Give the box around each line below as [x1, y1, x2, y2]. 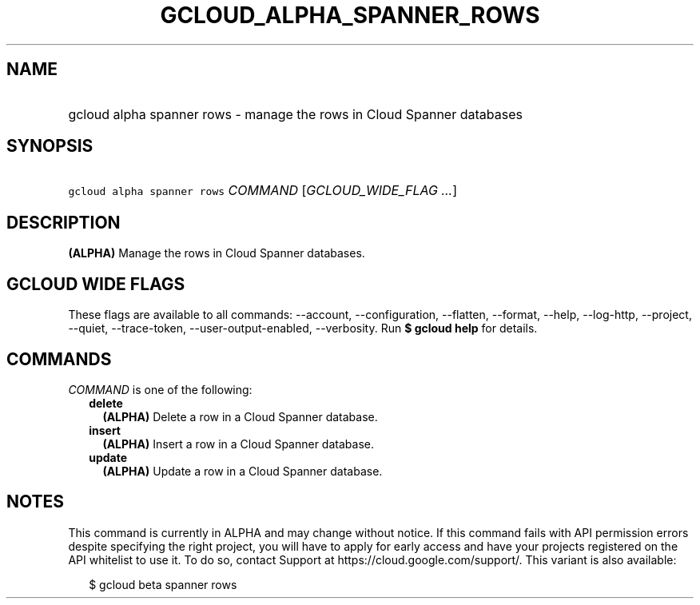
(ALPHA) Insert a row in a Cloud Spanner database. [102, 436, 374, 451]
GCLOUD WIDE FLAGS [6, 273, 185, 294]
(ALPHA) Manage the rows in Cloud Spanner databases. [68, 246, 365, 261]
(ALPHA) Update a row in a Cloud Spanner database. [102, 464, 383, 478]
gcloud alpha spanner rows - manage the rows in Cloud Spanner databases [68, 105, 523, 122]
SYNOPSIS [6, 136, 93, 157]
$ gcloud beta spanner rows [89, 577, 237, 591]
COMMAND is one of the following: [68, 382, 253, 396]
